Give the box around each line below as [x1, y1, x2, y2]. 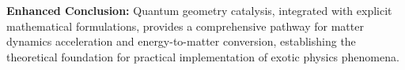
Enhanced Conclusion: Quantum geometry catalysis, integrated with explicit [6, 2, 392, 18]
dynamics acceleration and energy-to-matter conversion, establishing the [6, 33, 356, 50]
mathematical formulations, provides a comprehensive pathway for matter [6, 17, 364, 34]
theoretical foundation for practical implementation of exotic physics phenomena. [6, 48, 399, 64]
